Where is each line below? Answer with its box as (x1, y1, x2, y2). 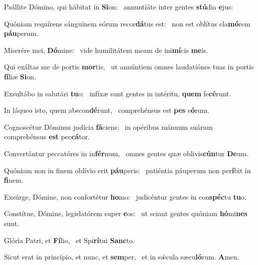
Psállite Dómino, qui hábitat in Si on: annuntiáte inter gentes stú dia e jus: (4, 1, 233, 11)
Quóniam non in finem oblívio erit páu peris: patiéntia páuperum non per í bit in (4, 165, 251, 175)
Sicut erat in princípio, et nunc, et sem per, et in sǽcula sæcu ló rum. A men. (4, 252, 240, 262)
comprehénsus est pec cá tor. (4, 131, 90, 142)
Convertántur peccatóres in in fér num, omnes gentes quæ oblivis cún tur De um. (4, 148, 249, 158)
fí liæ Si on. (4, 71, 36, 81)
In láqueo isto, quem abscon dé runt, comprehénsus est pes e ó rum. (4, 105, 210, 115)
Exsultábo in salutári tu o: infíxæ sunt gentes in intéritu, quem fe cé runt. (4, 88, 231, 98)
